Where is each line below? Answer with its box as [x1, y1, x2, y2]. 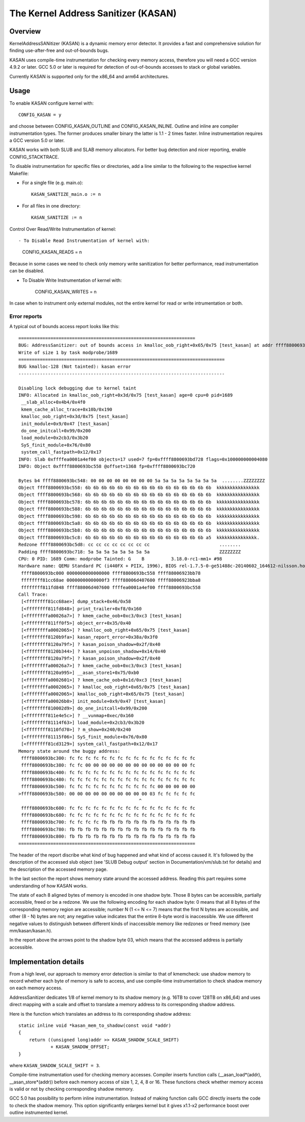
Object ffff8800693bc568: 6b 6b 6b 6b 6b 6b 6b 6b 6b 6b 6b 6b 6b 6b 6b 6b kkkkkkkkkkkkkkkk [18, 492, 260, 498]
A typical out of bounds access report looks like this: [9, 323, 119, 330]
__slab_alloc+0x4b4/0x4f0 [21, 399, 86, 405]
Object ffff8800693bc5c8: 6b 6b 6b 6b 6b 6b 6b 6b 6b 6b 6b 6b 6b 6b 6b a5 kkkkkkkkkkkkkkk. [18, 535, 260, 540]
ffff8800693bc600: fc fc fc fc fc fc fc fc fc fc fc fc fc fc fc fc [21, 805, 196, 811]
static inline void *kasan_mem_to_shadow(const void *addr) [18, 1022, 171, 1028]
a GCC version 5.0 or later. [9, 137, 65, 143]
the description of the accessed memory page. [9, 866, 108, 872]
